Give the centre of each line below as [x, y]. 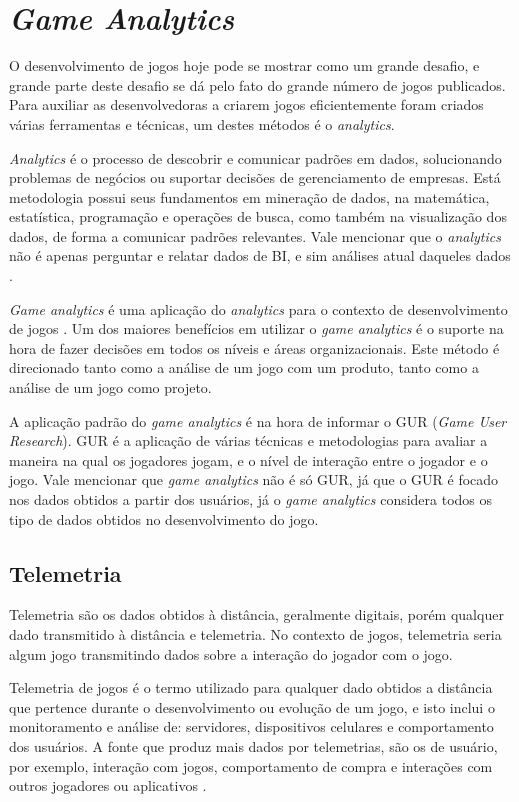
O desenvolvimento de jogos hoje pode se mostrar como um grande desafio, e [244, 65]
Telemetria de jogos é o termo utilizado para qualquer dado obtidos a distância [251, 687]
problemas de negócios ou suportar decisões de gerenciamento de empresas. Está [255, 177]
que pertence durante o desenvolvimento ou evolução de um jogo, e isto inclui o [252, 706]
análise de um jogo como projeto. [110, 387]
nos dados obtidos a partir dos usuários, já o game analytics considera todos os [251, 499]
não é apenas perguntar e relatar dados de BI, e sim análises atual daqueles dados [260, 255]
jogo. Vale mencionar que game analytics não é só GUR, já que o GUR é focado [254, 479]
